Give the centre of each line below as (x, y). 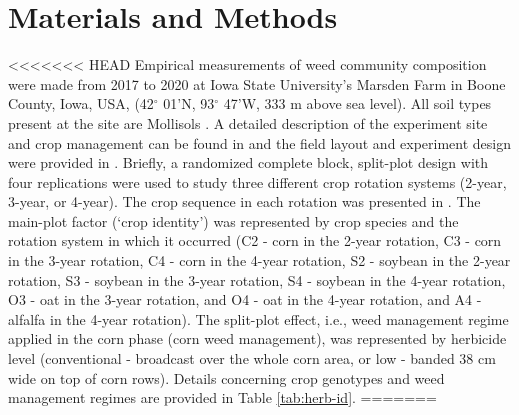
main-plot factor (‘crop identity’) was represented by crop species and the (233, 220)
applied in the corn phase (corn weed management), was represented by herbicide (257, 338)
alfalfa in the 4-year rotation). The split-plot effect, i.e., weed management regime (258, 318)
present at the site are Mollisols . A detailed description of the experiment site (248, 122)
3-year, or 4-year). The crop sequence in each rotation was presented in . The (244, 201)
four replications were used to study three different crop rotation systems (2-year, (257, 181)
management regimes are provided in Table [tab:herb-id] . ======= (222, 397)
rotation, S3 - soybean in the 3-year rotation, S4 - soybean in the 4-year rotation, (257, 279)
